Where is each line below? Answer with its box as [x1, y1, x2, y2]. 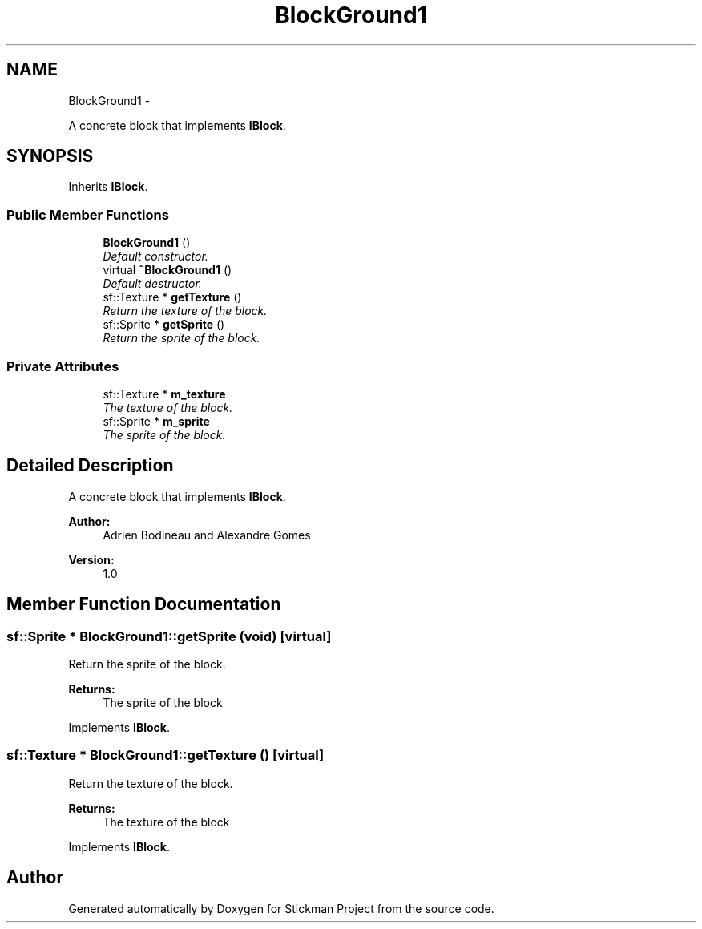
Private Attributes [6, 357, 119, 374]
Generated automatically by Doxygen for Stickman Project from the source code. [68, 901, 494, 915]
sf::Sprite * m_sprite [103, 414, 210, 428]
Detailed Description [6, 455, 174, 476]
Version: [68, 552, 115, 567]
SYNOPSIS [6, 146, 94, 167]
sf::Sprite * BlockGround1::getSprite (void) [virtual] [6, 628, 332, 644]
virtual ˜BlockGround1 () [103, 263, 232, 277]
